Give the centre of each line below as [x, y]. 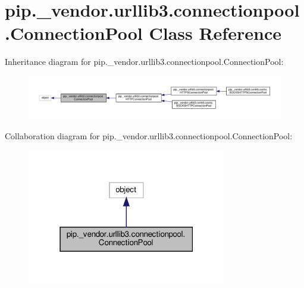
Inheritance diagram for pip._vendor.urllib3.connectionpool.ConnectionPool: [144, 62]
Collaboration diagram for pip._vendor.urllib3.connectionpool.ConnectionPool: [149, 136]
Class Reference [215, 33]
